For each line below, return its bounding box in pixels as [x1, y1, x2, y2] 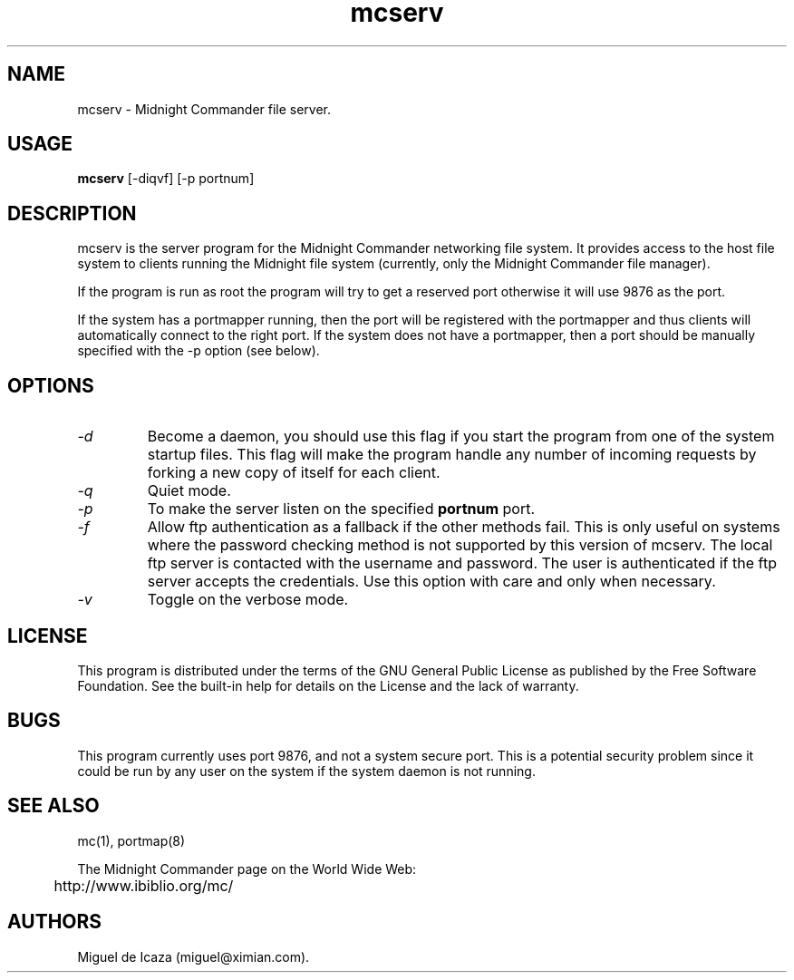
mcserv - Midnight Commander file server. [77, 101, 332, 117]
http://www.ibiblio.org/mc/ [53, 876, 234, 895]
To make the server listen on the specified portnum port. [147, 500, 536, 519]
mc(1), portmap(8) [77, 832, 186, 849]
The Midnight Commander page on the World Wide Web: [77, 860, 417, 877]
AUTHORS [7, 910, 102, 934]
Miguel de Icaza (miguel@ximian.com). [77, 948, 310, 965]
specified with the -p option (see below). [77, 343, 320, 359]
